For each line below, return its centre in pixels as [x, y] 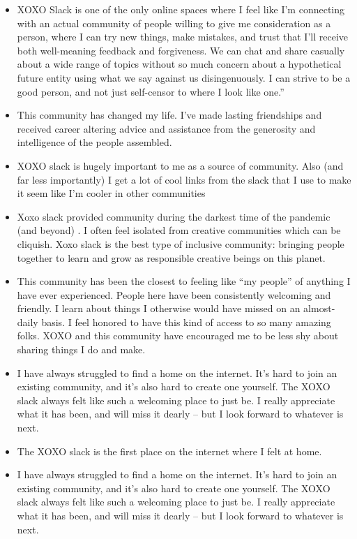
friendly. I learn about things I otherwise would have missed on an [159, 308]
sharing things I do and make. [81, 349]
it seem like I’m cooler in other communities [111, 193]
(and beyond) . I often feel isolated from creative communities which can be [179, 230]
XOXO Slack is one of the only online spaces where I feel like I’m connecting [181, 9]
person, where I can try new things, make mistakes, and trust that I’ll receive [183, 37]
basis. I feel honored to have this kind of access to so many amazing [186, 322]
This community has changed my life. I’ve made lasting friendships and [169, 115]
